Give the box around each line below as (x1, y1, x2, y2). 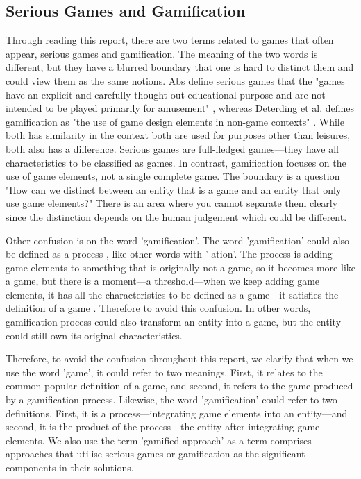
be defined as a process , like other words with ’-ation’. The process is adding (6, 246, 333, 261)
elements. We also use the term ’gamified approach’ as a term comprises (6, 432, 312, 447)
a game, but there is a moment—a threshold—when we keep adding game (6, 274, 320, 288)
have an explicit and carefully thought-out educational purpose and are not (6, 87, 326, 101)
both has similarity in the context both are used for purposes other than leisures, (6, 128, 351, 142)
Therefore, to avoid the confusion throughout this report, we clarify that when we (6, 351, 353, 366)
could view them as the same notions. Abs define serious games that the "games (6, 73, 345, 87)
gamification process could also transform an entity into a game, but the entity (6, 314, 342, 329)
